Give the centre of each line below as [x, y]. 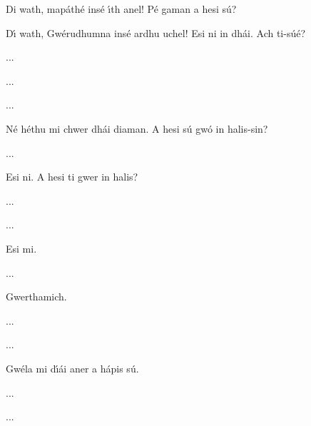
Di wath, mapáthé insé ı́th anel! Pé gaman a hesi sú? [121, 9]
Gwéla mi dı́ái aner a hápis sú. [72, 368]
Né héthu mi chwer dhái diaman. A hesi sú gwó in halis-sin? [137, 128]
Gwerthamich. [36, 296]
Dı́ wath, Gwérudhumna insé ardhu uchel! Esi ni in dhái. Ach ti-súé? [156, 32]
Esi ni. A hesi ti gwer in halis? [72, 177]
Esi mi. [21, 248]
